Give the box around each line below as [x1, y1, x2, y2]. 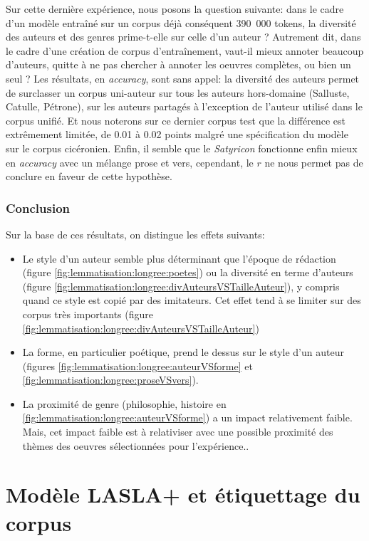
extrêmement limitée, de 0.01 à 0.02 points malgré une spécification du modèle [6, 127, 348, 142]
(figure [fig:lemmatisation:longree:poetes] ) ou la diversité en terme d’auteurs [22, 265, 353, 280]
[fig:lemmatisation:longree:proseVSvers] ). [22, 372, 199, 387]
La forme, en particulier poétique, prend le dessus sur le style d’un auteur [22, 345, 344, 359]
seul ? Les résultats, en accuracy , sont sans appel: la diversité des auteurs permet [6, 70, 360, 85]
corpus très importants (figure [22, 306, 153, 321]
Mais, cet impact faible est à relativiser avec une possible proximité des [22, 424, 333, 439]
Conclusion [6, 199, 70, 216]
